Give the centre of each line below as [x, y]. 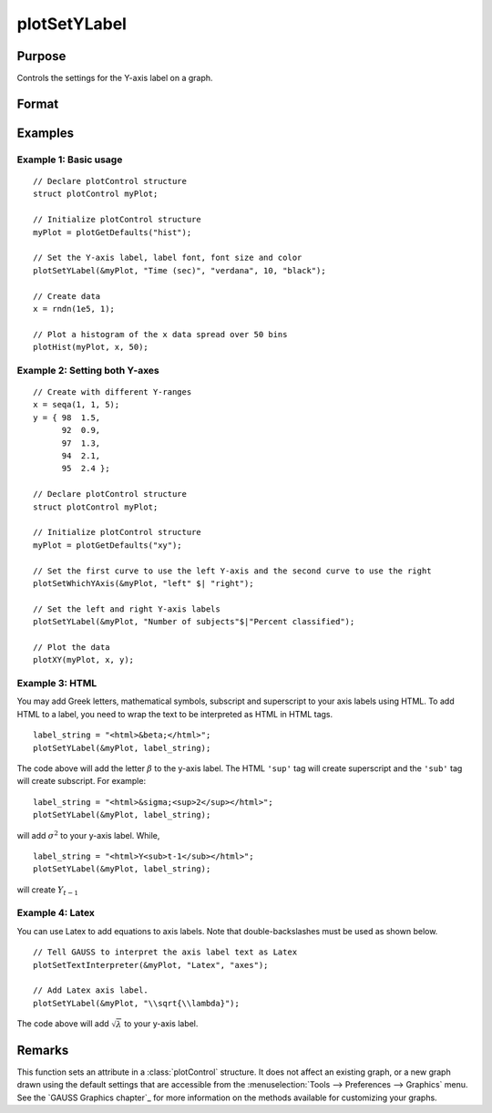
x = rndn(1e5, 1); [74, 309]
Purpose [41, 56]
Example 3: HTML [57, 684]
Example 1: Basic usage [70, 160]
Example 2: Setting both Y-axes [88, 370]
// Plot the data [72, 647]
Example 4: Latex [56, 913]
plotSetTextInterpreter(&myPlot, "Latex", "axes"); [151, 965]
